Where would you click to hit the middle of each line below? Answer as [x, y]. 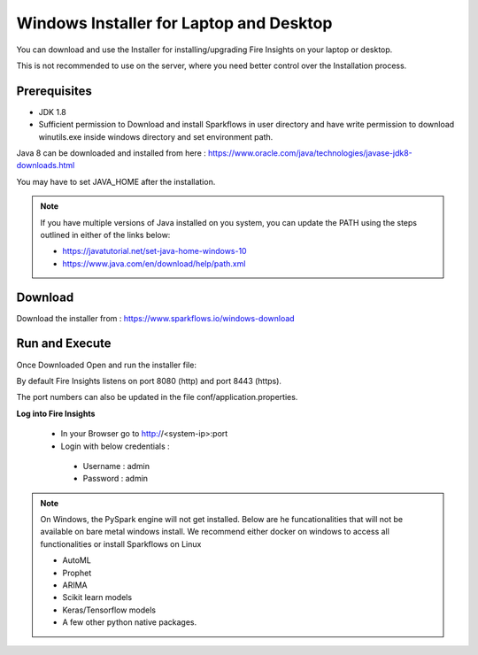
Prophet [77, 573]
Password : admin [116, 479]
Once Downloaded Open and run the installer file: [106, 365]
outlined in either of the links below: [105, 235]
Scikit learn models [97, 597]
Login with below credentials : [115, 446]
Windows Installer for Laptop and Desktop [174, 23]
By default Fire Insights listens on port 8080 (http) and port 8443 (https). [149, 381]
